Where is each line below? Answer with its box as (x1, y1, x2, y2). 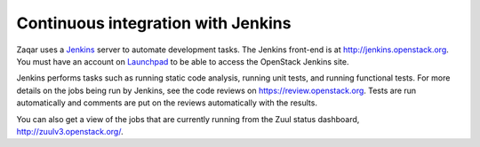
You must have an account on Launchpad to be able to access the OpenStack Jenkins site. (16, 56, 349, 66)
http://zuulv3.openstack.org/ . (16, 126, 124, 136)
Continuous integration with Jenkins (16, 13, 292, 33)
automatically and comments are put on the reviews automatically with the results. (16, 97, 317, 108)
